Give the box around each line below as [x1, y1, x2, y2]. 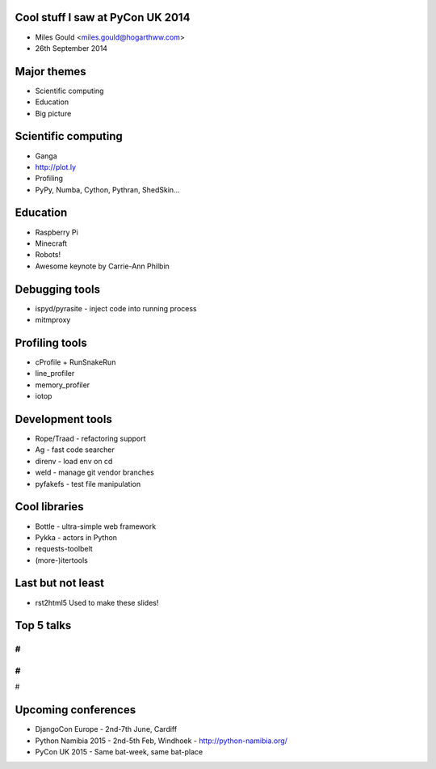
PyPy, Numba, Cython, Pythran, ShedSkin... [35, 184, 181, 194]
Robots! [35, 250, 61, 260]
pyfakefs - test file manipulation [35, 479, 141, 488]
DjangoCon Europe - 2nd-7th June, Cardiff [35, 725, 178, 734]
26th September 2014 [35, 43, 108, 53]
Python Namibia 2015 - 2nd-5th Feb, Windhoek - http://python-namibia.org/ [35, 736, 288, 746]
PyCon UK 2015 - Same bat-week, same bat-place [35, 746, 203, 756]
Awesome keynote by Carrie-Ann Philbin [35, 261, 170, 271]
